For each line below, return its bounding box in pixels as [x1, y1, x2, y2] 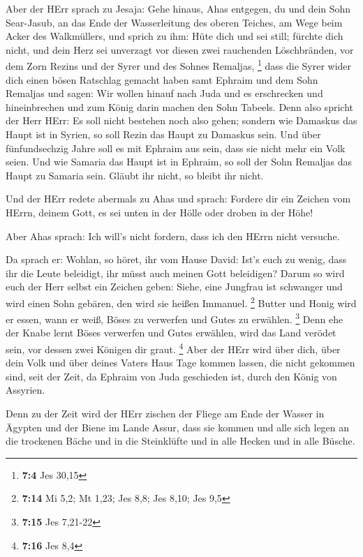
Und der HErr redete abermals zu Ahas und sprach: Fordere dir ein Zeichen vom [6, 191, 351, 206]
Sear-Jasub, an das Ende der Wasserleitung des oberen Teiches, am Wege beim [6, 15, 343, 29]
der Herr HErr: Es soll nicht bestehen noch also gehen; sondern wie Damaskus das [6, 113, 357, 128]
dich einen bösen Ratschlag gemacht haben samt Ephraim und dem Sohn [6, 72, 318, 87]
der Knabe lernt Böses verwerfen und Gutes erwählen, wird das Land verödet [6, 325, 336, 340]
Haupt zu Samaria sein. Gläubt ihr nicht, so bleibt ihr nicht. [6, 168, 264, 182]
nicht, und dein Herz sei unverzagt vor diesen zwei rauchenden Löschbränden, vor [6, 42, 354, 57]
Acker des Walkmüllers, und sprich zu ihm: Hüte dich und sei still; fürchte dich [6, 29, 343, 43]
